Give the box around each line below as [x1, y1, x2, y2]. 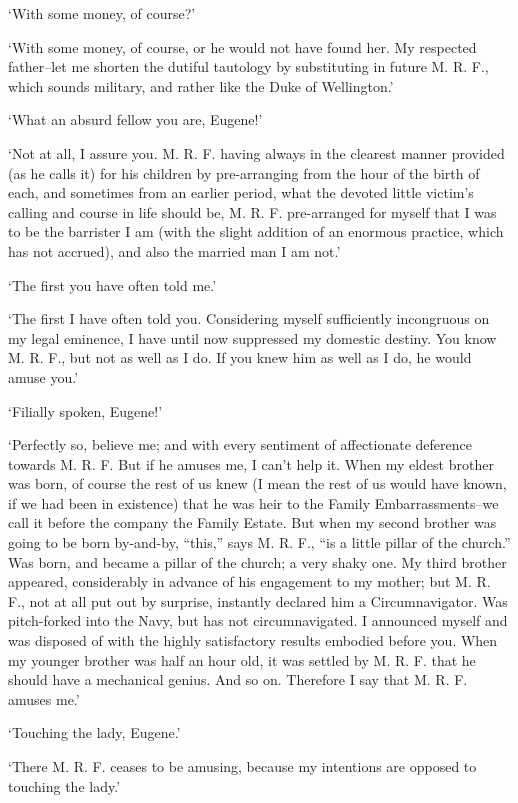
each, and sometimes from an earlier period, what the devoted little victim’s [8, 182, 474, 203]
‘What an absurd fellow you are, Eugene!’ [8, 109, 263, 130]
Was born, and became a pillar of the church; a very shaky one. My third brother [8, 551, 507, 572]
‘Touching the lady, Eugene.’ [8, 722, 181, 743]
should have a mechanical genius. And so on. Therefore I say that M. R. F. [8, 669, 468, 690]
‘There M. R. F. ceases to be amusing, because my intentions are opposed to [8, 756, 477, 776]
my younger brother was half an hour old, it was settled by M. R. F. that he [8, 649, 476, 670]
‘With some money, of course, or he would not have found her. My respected [8, 36, 477, 57]
